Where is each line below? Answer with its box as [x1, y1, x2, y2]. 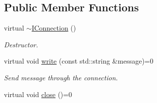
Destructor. [4, 39, 38, 49]
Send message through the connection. [4, 72, 118, 82]
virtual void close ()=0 [4, 89, 72, 99]
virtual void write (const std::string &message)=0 [4, 56, 154, 66]
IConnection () [31, 23, 76, 33]
